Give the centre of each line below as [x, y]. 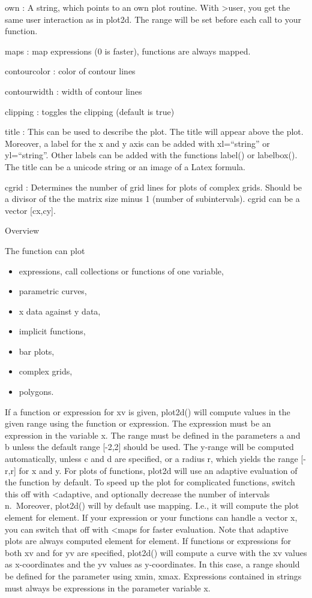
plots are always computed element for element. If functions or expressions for [148, 541]
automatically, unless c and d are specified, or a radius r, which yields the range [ [154, 459]
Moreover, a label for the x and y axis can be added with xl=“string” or [137, 143]
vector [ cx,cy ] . [30, 210]
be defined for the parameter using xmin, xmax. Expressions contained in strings [153, 576]
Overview [22, 230]
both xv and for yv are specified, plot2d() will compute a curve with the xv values [156, 552]
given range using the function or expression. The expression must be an [138, 423]
